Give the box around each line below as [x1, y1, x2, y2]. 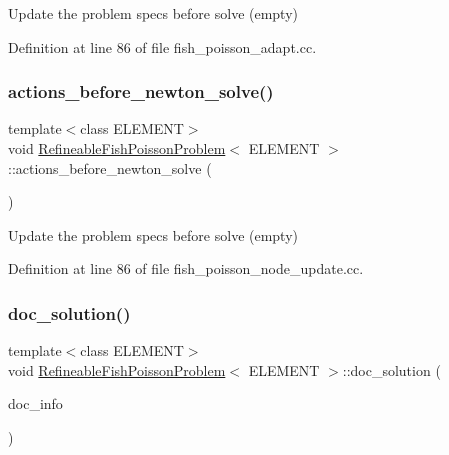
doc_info [8, 393, 63, 414]
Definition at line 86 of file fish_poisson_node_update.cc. [8, 258, 364, 279]
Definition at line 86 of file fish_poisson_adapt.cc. [8, 36, 317, 57]
